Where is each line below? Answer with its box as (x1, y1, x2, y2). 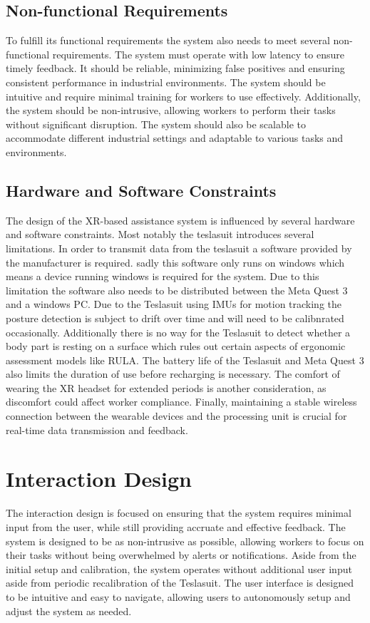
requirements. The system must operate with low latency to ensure (52, 46, 344, 61)
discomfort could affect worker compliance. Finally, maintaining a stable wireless (6, 394, 357, 409)
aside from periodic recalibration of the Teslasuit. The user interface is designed (6, 575, 354, 590)
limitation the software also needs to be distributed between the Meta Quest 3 (6, 282, 348, 297)
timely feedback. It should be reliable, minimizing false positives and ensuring (6, 61, 345, 76)
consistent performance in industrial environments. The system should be (6, 74, 326, 89)
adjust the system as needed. (6, 603, 132, 618)
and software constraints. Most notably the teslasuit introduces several (6, 227, 314, 242)
